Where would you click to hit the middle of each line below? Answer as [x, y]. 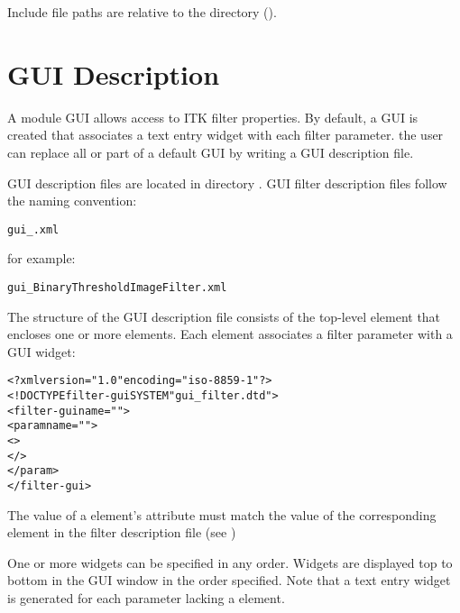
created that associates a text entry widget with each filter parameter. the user [225, 135]
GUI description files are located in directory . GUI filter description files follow [227, 183]
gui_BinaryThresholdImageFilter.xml [117, 287]
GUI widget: [41, 351]
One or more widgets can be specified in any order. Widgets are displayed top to [230, 562]
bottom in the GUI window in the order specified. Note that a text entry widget [229, 580]
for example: [41, 258]
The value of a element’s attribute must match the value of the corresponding [222, 514]
